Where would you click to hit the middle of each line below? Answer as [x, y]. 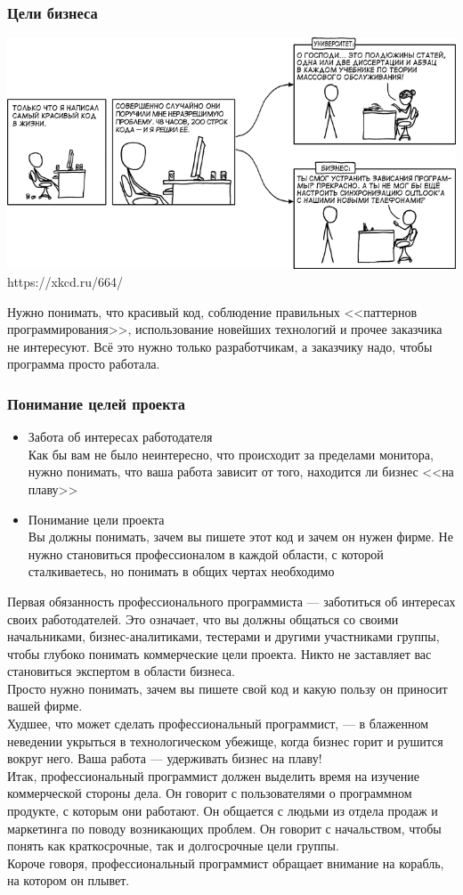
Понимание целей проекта [96, 403]
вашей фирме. [45, 706]
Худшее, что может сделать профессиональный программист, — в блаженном [218, 724]
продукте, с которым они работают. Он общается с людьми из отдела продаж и [223, 811]
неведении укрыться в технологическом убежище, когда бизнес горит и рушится [225, 740]
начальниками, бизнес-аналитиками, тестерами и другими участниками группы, [223, 636]
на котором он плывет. [69, 880]
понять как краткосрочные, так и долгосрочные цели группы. [173, 846]
